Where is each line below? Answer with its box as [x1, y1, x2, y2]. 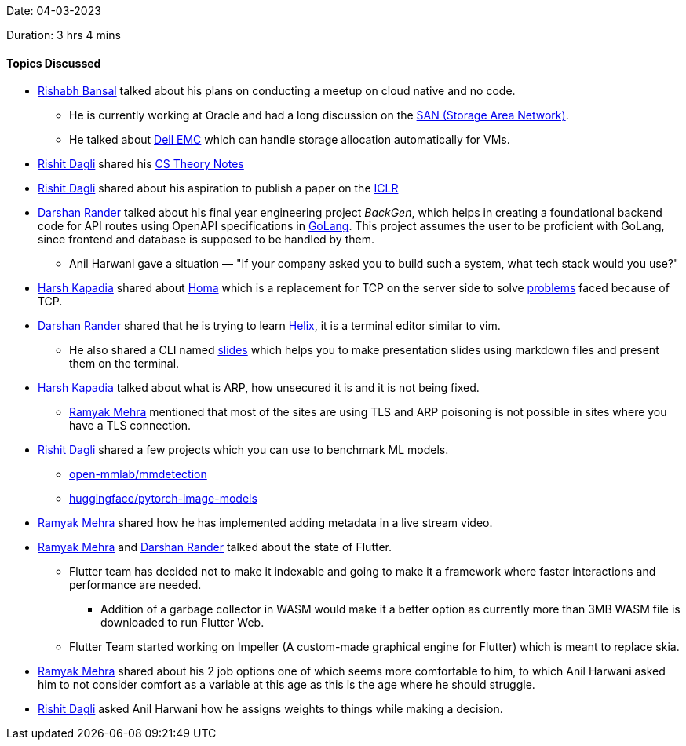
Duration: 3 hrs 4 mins [6, 28, 121, 42]
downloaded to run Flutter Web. [100, 616, 265, 630]
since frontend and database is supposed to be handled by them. [38, 232, 374, 247]
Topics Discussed [6, 56, 101, 70]
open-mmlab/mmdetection [69, 467, 207, 481]
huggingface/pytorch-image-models [69, 492, 257, 506]
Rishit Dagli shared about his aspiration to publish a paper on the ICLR [38, 181, 399, 196]
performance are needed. [69, 578, 202, 592]
